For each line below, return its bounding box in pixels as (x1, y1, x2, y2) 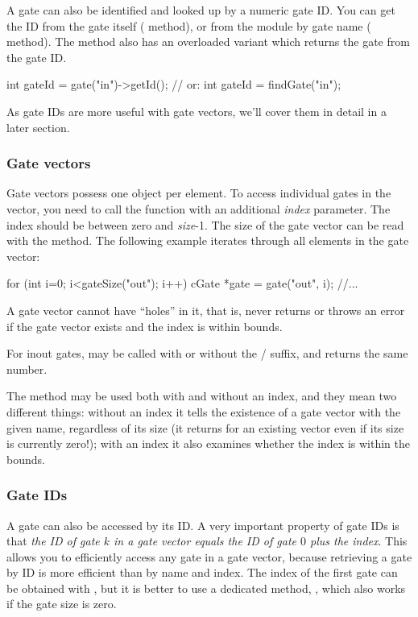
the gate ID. (6, 48, 67, 65)
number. (6, 360, 48, 377)
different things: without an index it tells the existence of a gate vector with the (6, 403, 401, 420)
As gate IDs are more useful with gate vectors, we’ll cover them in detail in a (6, 102, 387, 119)
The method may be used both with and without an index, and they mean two (6, 387, 397, 404)
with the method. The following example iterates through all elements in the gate (6, 232, 409, 249)
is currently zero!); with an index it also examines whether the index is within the (6, 435, 410, 452)
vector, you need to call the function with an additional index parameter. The (6, 200, 391, 217)
